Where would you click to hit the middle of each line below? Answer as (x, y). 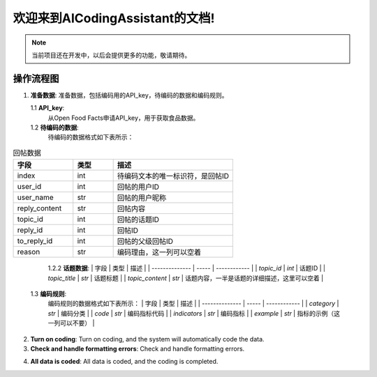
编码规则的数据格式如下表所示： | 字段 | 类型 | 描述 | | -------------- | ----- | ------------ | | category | (193, 304)
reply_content (39, 208)
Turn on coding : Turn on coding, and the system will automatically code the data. (147, 339)
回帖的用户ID (138, 187)
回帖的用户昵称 (142, 198)
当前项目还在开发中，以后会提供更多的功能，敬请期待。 (111, 55)
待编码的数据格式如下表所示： (91, 137)
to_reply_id (35, 241)
